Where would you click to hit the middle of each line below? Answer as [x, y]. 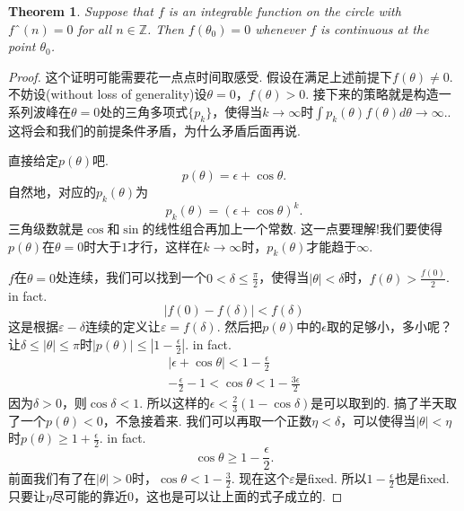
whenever [280, 28]
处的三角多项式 [144, 111]
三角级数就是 [46, 229]
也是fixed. [422, 478]
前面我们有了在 [52, 478]
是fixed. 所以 [331, 478]
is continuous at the [375, 28]
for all [95, 28]
